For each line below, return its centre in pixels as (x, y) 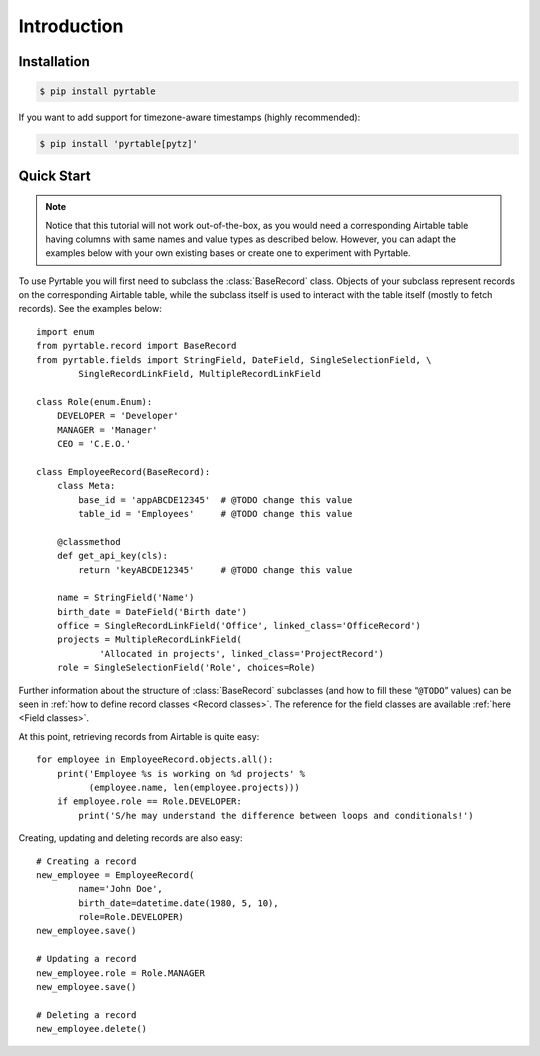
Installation (54, 61)
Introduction (71, 26)
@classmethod (88, 541)
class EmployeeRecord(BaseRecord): (123, 471)
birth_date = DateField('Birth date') (152, 611)
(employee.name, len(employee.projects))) (194, 787)
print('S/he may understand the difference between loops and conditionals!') (276, 815)
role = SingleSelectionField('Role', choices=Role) (186, 668)
